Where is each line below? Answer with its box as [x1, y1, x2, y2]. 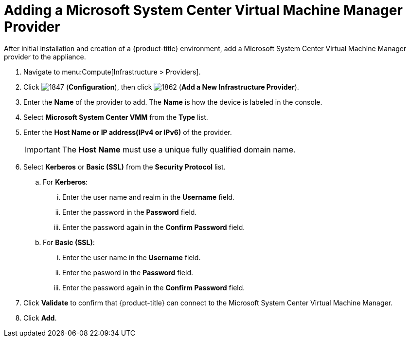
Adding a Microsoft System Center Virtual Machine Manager [4, 2, 403, 19]
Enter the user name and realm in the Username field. [62, 192, 234, 201]
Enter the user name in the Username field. [62, 253, 201, 262]
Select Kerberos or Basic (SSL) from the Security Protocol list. [23, 162, 226, 171]
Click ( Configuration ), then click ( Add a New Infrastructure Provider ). [23, 82, 299, 91]
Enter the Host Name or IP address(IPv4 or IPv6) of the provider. [23, 128, 232, 136]
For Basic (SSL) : [43, 238, 95, 246]
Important [25, 144, 60, 154]
